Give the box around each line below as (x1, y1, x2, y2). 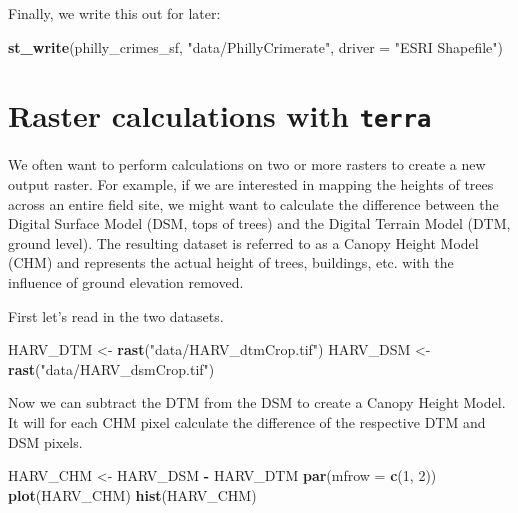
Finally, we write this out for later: (8, 3, 221, 23)
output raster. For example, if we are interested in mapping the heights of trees (8, 174, 494, 195)
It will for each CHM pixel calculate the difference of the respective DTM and (8, 411, 486, 432)
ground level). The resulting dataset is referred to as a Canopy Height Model (8, 232, 479, 253)
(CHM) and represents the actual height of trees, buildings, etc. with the (8, 252, 454, 273)
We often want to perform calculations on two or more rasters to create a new (8, 154, 486, 175)
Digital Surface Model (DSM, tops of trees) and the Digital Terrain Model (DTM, (8, 213, 511, 234)
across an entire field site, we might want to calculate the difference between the (8, 193, 499, 214)
